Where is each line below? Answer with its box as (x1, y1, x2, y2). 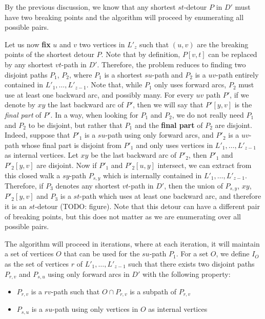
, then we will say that (133, 99, 203, 110)
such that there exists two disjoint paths (128, 258, 255, 269)
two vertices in (79, 39, 125, 49)
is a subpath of (130, 286, 176, 297)
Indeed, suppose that (5, 129, 70, 140)
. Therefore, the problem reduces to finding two (97, 59, 246, 69)
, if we (230, 89, 249, 100)
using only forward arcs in (48, 268, 130, 279)
